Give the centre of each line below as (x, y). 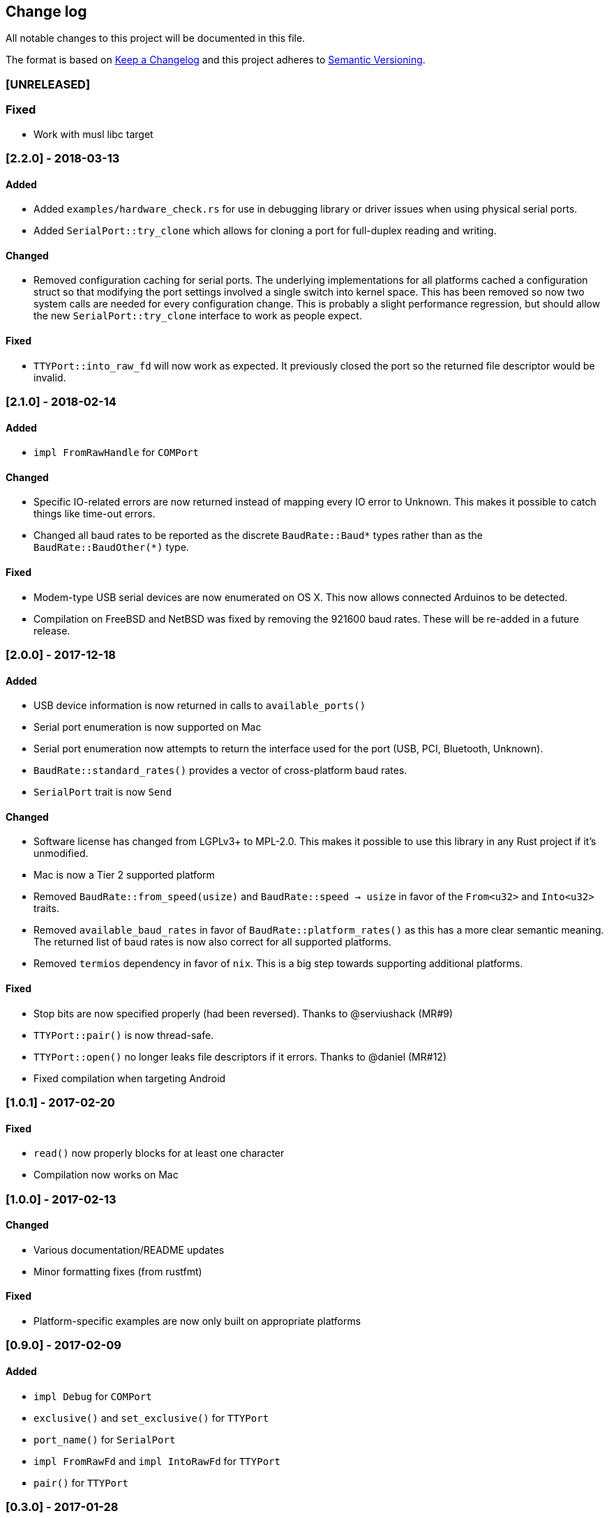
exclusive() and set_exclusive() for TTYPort (151, 1418)
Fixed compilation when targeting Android (130, 1078)
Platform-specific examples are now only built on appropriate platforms (197, 1321)
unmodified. (61, 853)
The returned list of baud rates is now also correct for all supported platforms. (212, 942)
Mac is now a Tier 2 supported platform (124, 875)
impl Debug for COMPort (93, 1396)
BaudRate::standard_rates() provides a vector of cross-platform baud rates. (220, 771)
